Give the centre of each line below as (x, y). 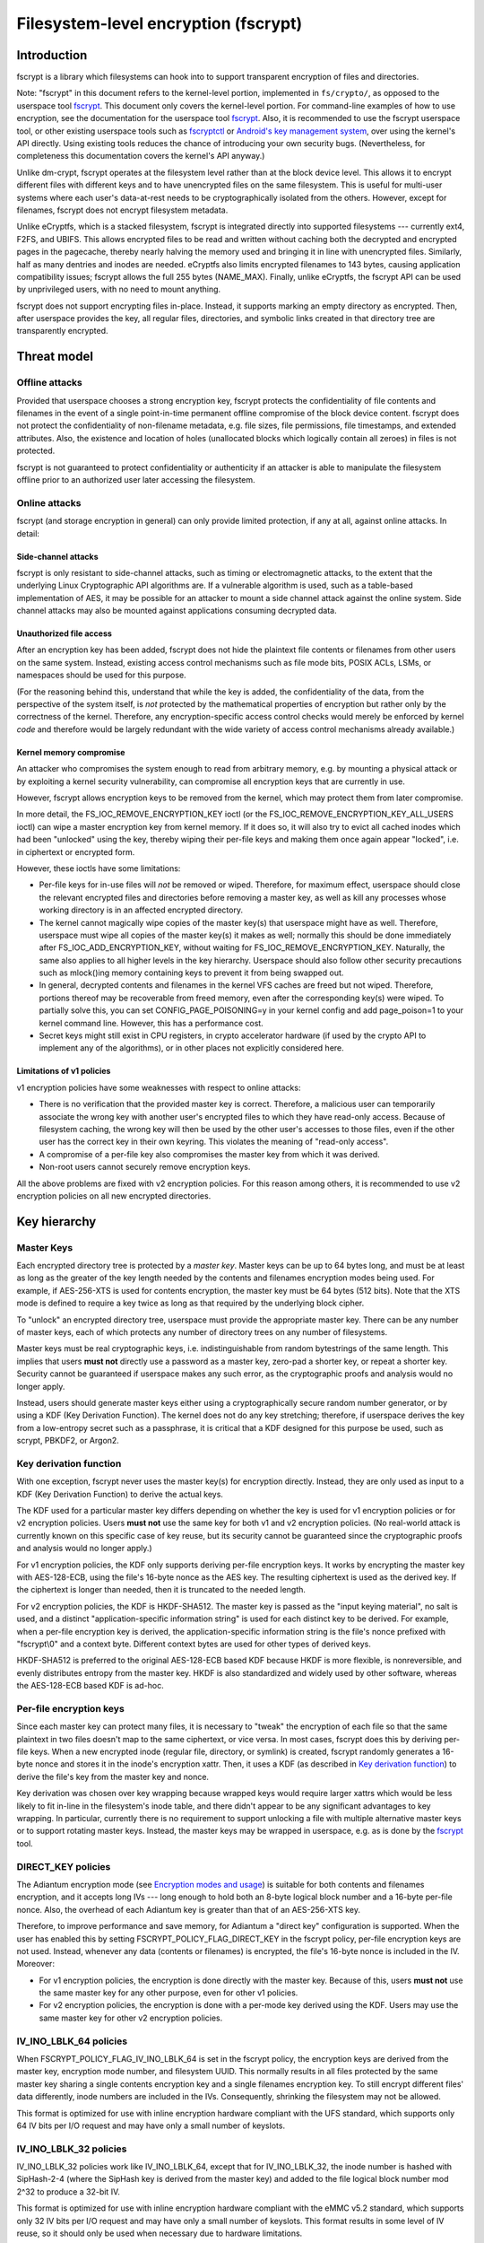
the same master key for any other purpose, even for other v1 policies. (169, 1993)
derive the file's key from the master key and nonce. (113, 1776)
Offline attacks (49, 383)
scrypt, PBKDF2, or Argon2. (68, 1441)
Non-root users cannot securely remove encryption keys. (145, 1167)
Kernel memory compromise (71, 752)
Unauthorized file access (64, 633)
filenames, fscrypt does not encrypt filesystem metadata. (122, 210)
